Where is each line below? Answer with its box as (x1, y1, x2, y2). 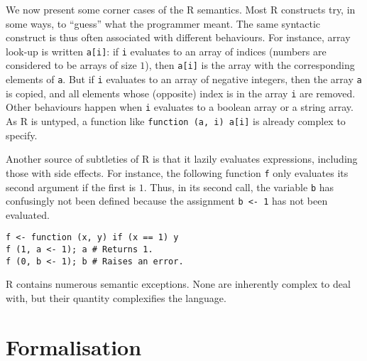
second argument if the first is (6, 179, 136, 194)
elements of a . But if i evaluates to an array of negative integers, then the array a (6, 72, 362, 87)
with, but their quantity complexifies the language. (6, 291, 226, 306)
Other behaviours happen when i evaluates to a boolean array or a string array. (6, 99, 354, 114)
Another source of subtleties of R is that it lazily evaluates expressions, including (6, 151, 358, 166)
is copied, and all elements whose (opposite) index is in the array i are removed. (6, 85, 356, 100)
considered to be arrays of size (6, 58, 137, 72)
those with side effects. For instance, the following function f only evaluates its (6, 165, 349, 180)
